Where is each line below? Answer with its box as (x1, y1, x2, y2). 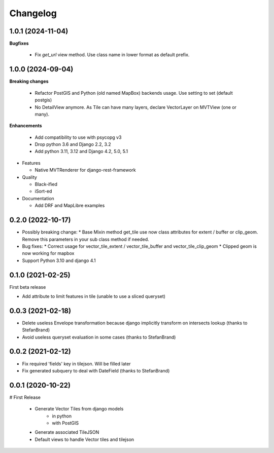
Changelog (9, 8, 57, 19)
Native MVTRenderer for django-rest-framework (35, 167, 136, 173)
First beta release (9, 284, 46, 290)
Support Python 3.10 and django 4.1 (22, 257, 96, 263)
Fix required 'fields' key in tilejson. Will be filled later (22, 360, 131, 367)
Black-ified (35, 181, 58, 187)
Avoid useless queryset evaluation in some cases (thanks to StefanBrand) (22, 334, 176, 340)
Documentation (22, 195, 54, 201)
